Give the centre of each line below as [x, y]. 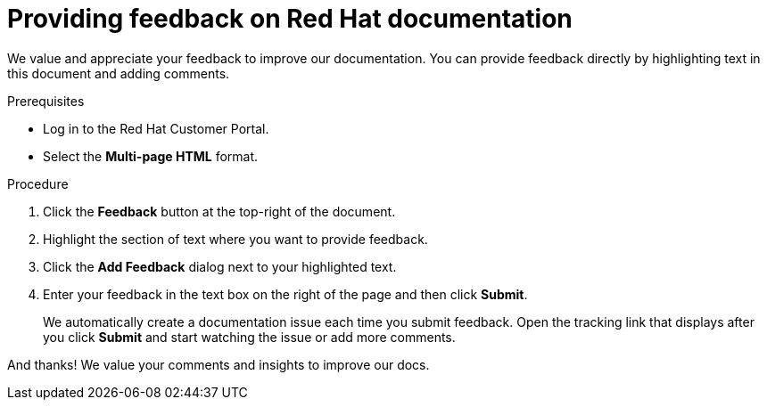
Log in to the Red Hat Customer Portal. [156, 128]
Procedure [38, 183]
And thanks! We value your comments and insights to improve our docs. [219, 364]
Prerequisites [46, 101]
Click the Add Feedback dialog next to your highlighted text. [220, 266]
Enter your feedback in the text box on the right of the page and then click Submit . [285, 294]
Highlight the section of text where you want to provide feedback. [235, 239]
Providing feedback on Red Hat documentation [290, 19]
